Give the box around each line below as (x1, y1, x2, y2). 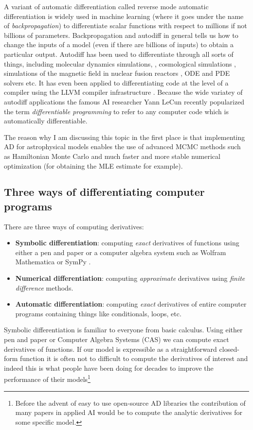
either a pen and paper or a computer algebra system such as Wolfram (15, 247, 226, 257)
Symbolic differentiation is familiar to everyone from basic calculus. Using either (4, 325, 243, 335)
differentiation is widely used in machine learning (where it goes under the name (4, 11, 244, 21)
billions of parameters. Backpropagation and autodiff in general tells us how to (4, 30, 238, 40)
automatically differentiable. (4, 116, 88, 126)
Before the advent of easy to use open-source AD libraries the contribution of (15, 397, 246, 408)
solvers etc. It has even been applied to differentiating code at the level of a (4, 77, 229, 87)
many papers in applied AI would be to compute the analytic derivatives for (15, 407, 242, 417)
